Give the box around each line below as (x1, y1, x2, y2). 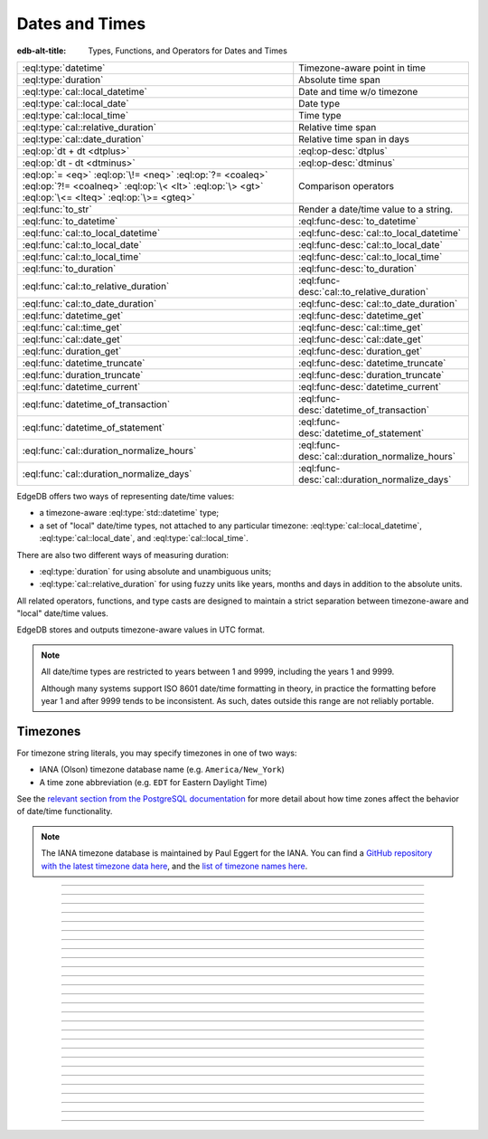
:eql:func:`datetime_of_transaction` (22, 398, 171, 411)
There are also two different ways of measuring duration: (16, 549, 230, 560)
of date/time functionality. (16, 806, 113, 817)
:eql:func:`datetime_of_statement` (22, 421, 165, 433)
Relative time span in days (298, 132, 410, 145)
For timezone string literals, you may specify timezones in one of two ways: (16, 747, 297, 758)
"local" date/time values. (16, 608, 108, 619)
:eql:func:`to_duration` (22, 262, 117, 275)
